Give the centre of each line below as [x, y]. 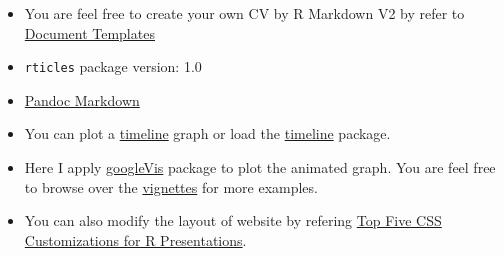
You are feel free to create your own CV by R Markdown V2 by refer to [244, 13]
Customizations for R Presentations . [135, 239]
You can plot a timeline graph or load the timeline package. [207, 133]
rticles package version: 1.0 [113, 66]
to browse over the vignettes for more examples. [171, 186]
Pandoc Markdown [82, 99]
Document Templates [89, 32]
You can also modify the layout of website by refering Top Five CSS [233, 220]
